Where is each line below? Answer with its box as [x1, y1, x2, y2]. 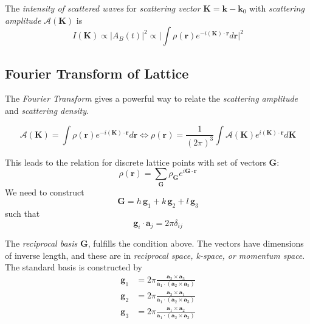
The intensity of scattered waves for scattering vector [5, 2, 201, 14]
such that [5, 206, 40, 219]
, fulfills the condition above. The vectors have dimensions [88, 237, 304, 250]
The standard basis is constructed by [5, 261, 143, 273]
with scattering [249, 2, 305, 14]
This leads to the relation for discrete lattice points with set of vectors [5, 155, 266, 168]
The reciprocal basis [5, 237, 78, 250]
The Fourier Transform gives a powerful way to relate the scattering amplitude [5, 92, 298, 105]
